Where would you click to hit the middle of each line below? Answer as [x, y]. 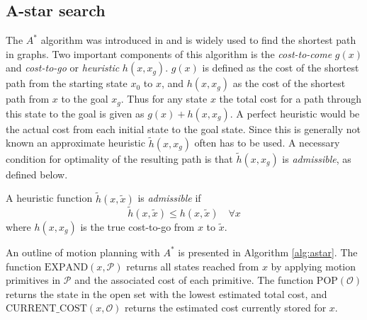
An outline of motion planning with [83, 252]
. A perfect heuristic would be [295, 113]
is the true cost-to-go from [137, 226]
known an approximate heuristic [75, 143]
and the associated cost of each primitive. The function [194, 280]
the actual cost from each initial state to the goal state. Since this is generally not [183, 128]
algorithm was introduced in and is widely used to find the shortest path [198, 40]
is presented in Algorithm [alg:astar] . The [268, 252]
